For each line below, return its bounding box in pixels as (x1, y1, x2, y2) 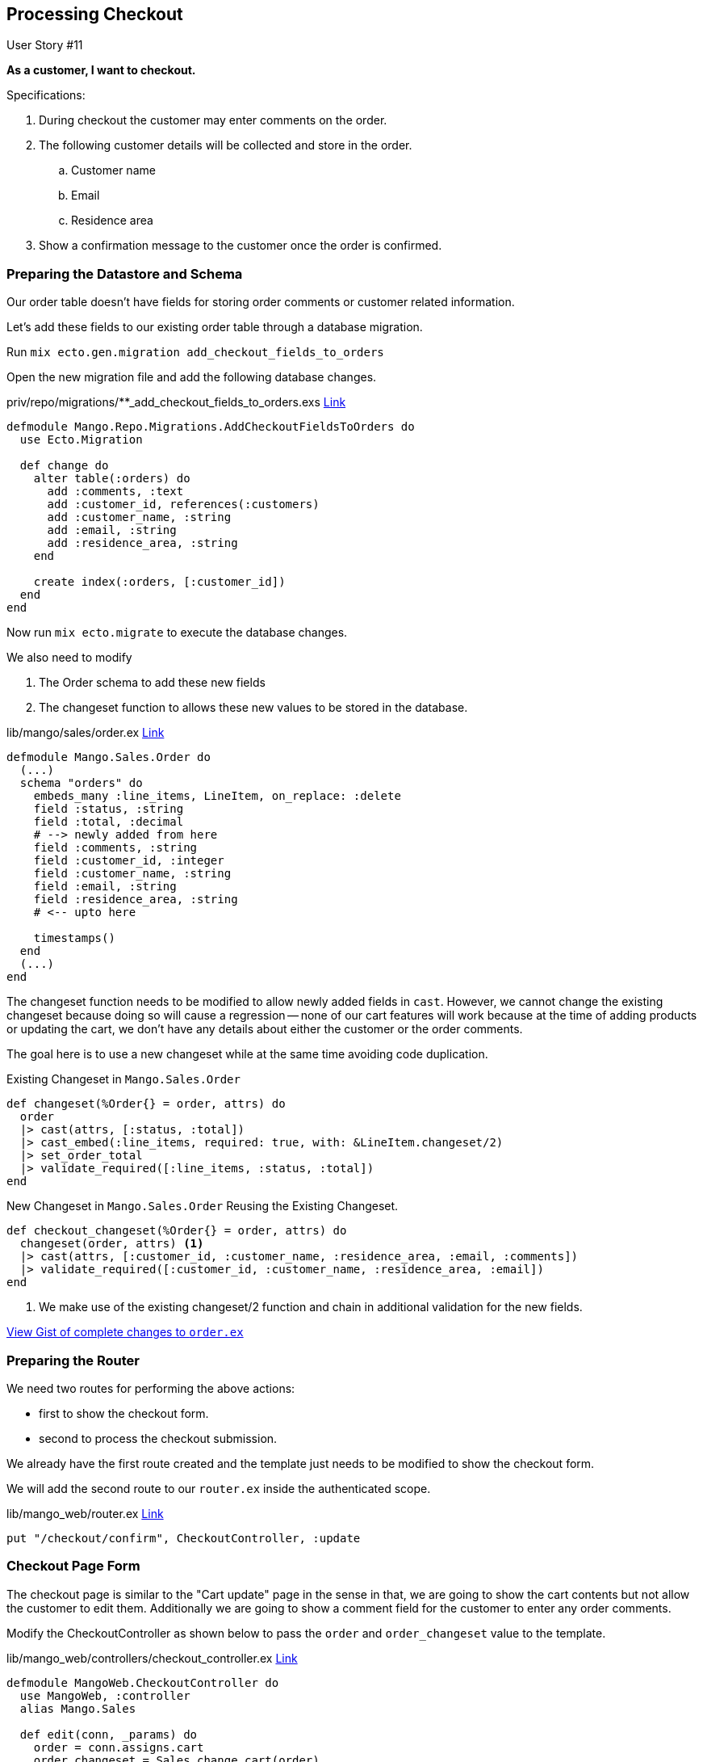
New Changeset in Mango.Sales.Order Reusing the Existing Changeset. (6, 1199, 399, 1213)
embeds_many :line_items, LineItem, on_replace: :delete (33, 789, 401, 803)
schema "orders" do (19, 776, 143, 790)
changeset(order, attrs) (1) (19, 1237, 204, 1251)
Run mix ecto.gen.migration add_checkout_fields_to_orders (6, 345, 384, 360)
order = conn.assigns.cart (33, 1740, 204, 1754)
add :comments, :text (47, 485, 184, 498)
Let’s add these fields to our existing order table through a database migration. (6, 320, 423, 334)
